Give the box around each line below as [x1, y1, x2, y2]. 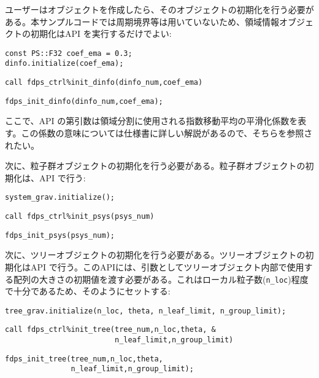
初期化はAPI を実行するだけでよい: [30, 27, 172, 40]
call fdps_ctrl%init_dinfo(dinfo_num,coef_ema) [5, 78, 203, 87]
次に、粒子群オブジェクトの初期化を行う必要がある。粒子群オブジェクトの [5, 159, 306, 172]
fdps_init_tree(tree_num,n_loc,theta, [5, 354, 163, 363]
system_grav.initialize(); [5, 193, 115, 202]
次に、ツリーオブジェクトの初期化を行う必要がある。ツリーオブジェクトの [5, 248, 306, 261]
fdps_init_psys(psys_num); [5, 230, 115, 240]
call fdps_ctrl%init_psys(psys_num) [5, 212, 155, 221]
